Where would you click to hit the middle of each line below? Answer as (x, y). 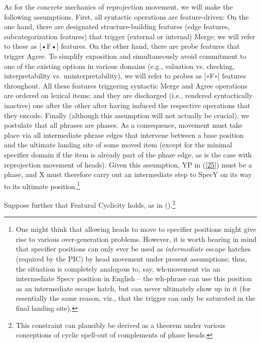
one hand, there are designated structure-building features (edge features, (117, 26)
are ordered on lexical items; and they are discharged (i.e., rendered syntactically (128, 95)
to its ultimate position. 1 (42, 185)
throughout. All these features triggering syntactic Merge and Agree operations (126, 85)
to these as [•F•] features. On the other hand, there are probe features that (122, 46)
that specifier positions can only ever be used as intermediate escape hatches (133, 249)
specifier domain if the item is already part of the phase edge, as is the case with (128, 154)
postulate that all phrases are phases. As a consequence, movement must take (123, 125)
